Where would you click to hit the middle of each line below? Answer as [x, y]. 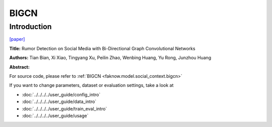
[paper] [17, 39]
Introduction [30, 27]
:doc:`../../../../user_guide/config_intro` [61, 94]
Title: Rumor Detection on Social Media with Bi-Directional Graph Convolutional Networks [103, 48]
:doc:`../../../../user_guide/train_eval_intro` [64, 108]
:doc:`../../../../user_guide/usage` [55, 115]
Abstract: [19, 67]
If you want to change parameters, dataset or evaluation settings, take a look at [91, 85]
